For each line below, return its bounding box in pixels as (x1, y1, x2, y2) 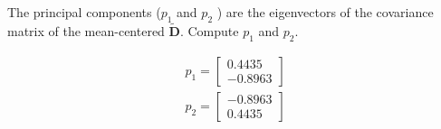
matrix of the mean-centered (7, 22, 165, 41)
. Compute (179, 22, 239, 41)
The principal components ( (7, 3, 161, 21)
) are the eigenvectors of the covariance (216, 3, 434, 21)
